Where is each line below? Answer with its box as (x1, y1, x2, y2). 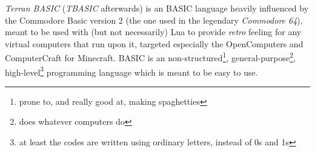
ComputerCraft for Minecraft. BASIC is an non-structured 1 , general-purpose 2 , (5, 50, 296, 64)
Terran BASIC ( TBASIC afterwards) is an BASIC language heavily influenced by (5, 2, 309, 14)
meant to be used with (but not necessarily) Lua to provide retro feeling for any (5, 25, 302, 38)
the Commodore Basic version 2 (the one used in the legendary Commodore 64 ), (5, 13, 303, 26)
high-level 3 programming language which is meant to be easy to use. (5, 64, 258, 78)
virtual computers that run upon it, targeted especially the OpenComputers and (5, 37, 303, 50)
